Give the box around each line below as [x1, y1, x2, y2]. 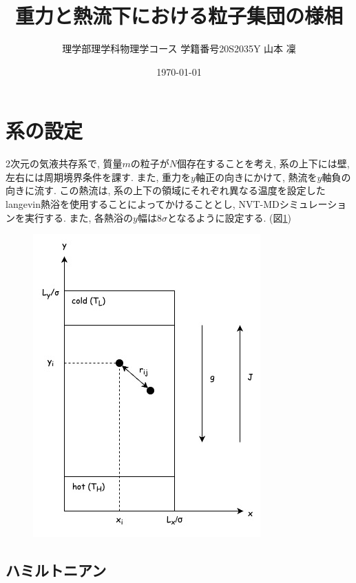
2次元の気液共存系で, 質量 [6, 156, 123, 171]
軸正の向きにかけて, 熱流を [195, 169, 317, 184]
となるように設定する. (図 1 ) [167, 210, 292, 224]
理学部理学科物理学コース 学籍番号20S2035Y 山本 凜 [62, 41, 296, 56]
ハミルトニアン [6, 560, 107, 581]
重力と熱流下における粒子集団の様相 [14, 1, 343, 30]
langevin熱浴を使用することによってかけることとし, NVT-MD [6, 197, 280, 211]
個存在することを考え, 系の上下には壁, [177, 156, 350, 171]
